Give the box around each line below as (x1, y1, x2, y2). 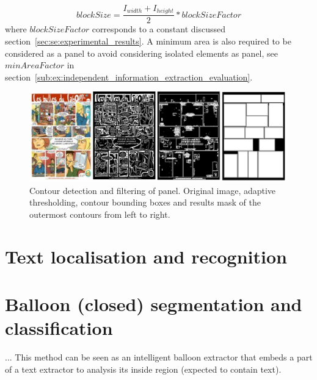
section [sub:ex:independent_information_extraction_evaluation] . (5, 70, 253, 83)
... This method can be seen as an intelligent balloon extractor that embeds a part (5, 351, 313, 364)
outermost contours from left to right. (29, 208, 170, 221)
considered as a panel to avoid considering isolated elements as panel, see (5, 46, 279, 59)
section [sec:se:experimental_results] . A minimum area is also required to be (5, 35, 291, 48)
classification (5, 315, 113, 340)
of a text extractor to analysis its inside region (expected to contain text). (5, 362, 282, 375)
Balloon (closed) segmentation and (5, 292, 302, 317)
